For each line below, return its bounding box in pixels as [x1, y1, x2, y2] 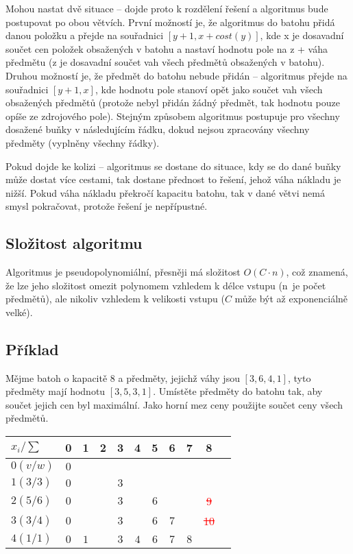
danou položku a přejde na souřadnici [5, 28, 164, 43]
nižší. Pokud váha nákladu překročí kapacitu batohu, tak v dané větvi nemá [5, 185, 325, 200]
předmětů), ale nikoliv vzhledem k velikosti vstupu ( [5, 291, 225, 306]
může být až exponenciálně [234, 291, 348, 306]
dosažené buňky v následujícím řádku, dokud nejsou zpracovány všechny [5, 122, 310, 136]
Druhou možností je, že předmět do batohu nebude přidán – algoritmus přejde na [5, 68, 348, 82]
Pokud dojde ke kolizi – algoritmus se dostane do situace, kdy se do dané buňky [5, 158, 341, 173]
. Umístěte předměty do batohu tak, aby [153, 384, 323, 398]
